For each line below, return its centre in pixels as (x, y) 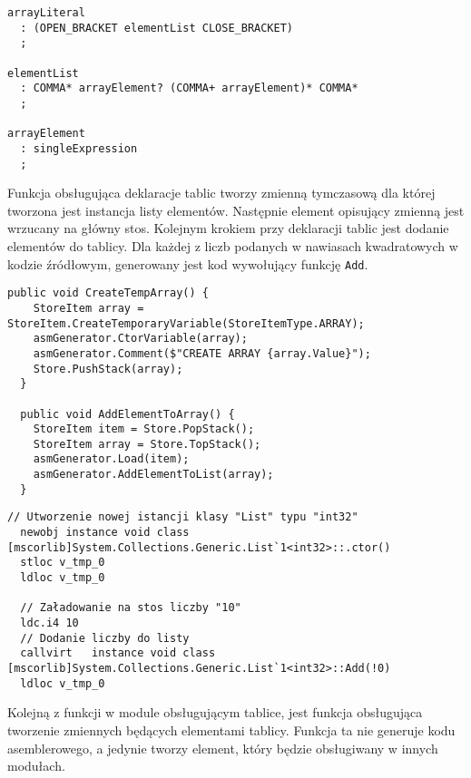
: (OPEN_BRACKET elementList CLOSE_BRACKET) (157, 28)
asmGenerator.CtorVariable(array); (140, 339)
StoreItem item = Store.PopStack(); (144, 429)
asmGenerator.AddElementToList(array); (153, 475)
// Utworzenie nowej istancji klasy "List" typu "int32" (183, 517)
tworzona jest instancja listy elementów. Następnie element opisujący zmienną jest (236, 210)
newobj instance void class (105, 533)
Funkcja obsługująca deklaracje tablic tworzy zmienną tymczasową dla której (221, 193)
